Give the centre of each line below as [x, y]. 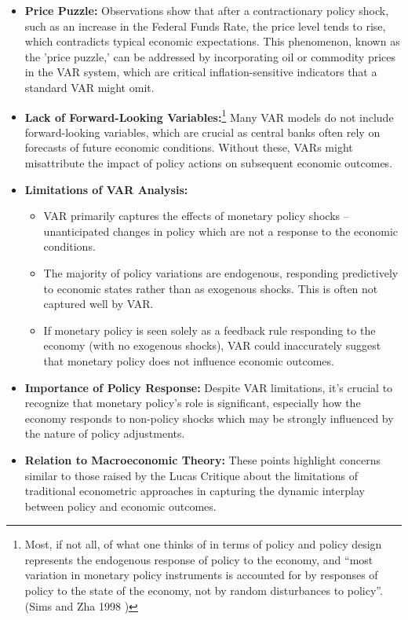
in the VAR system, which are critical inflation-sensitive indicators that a [201, 72]
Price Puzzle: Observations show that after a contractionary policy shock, [207, 10]
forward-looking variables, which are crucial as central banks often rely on [202, 132]
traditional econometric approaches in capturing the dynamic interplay [195, 491]
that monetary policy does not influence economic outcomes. [189, 360]
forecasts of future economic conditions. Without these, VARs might [189, 147]
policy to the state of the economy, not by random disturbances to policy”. [204, 591]
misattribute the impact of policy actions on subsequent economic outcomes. [209, 163]
